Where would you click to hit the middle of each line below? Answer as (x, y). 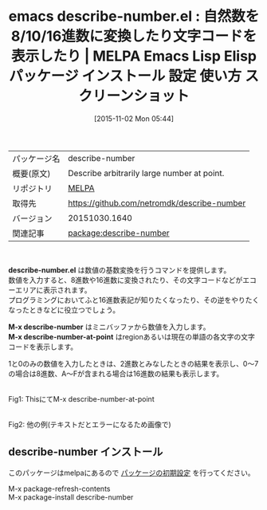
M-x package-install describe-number (71, 497)
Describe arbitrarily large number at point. (146, 173)
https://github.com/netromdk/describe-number (157, 202)
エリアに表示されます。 (53, 290)
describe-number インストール (86, 452)
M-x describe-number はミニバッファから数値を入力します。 (109, 327)
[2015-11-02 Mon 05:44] (134, 118)
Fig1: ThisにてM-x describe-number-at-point (81, 398)
